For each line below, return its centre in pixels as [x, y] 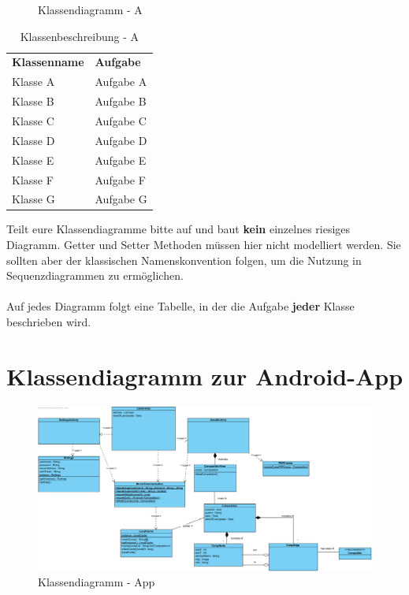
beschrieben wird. [49, 322]
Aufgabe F [120, 179]
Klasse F [33, 179]
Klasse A [33, 82]
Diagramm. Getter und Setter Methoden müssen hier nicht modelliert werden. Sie [204, 245]
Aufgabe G [121, 199]
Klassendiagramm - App [97, 582]
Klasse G [33, 199]
